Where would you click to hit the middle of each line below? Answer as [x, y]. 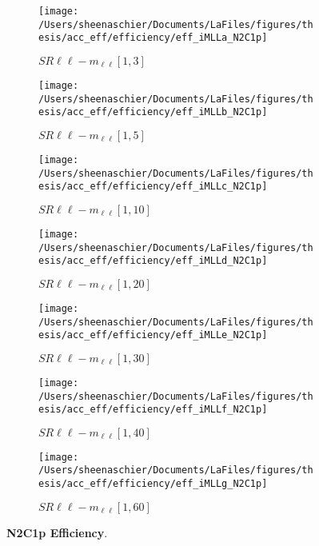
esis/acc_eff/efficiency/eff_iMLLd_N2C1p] [153, 261]
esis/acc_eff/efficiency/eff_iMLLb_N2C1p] [153, 112]
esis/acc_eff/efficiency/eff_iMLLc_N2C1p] [153, 187]
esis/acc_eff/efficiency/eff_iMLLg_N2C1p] [153, 484]
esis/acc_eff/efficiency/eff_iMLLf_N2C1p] [153, 410]
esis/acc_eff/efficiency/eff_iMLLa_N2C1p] [153, 38]
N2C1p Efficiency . [57, 532]
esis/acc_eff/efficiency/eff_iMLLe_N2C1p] [153, 335]
